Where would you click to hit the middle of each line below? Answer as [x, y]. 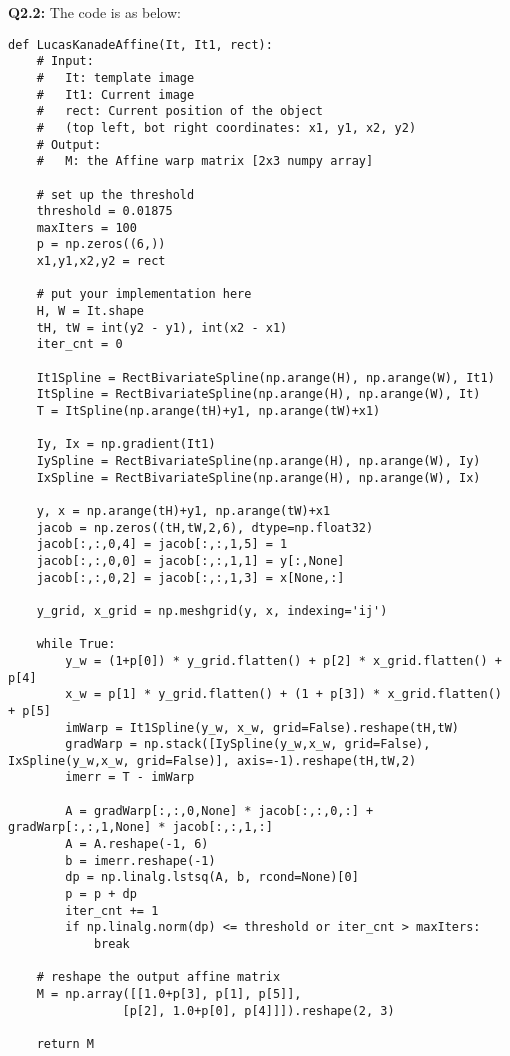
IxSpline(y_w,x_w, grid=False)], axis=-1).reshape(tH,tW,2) [212, 760]
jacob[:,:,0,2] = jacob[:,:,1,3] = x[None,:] [190, 577]
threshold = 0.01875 [104, 211]
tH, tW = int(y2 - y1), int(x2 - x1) [162, 327]
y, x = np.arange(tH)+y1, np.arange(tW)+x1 [183, 510]
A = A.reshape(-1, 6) [137, 844]
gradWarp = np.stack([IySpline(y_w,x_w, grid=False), [248, 744]
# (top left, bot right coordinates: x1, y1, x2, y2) [226, 127]
